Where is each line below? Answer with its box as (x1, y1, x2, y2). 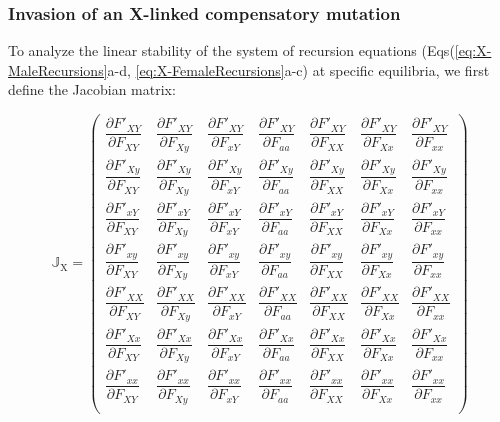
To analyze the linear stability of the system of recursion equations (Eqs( (8, 40, 455, 61)
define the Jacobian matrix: (8, 79, 176, 100)
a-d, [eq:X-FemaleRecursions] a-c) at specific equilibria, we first (107, 59, 490, 80)
